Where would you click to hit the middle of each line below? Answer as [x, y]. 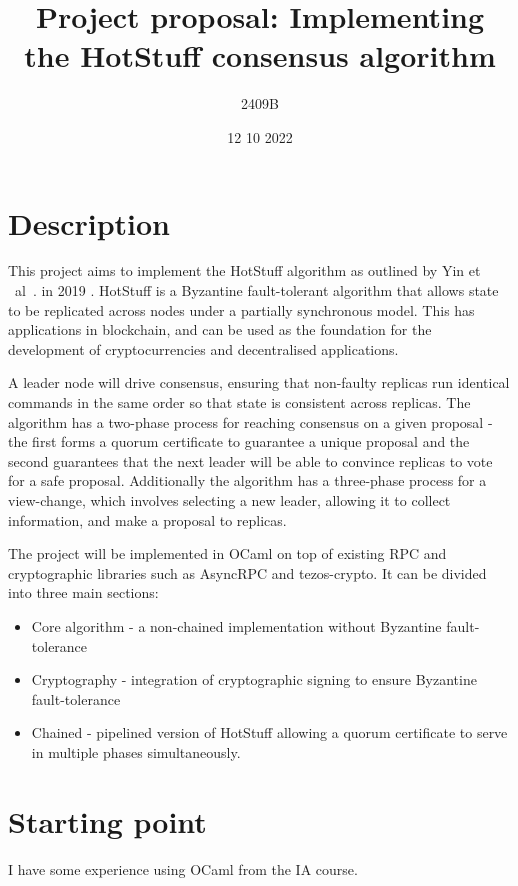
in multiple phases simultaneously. [136, 751]
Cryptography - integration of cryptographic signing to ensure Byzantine [254, 679]
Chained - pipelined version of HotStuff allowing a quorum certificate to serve [269, 732]
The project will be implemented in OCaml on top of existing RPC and [227, 553]
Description [89, 222]
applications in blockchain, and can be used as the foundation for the [220, 329]
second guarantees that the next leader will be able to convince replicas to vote [250, 460]
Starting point [107, 820]
